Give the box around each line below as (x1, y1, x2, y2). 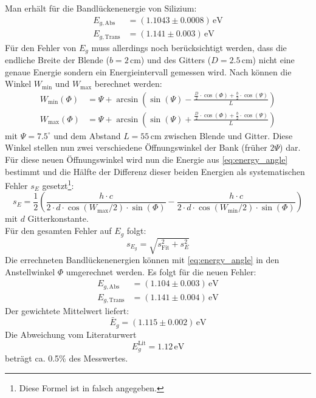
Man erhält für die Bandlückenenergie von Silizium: (5, 2, 197, 14)
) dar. (280, 141, 301, 154)
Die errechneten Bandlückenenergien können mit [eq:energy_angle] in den (5, 253, 280, 266)
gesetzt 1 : (42, 177, 74, 191)
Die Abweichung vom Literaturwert (5, 328, 137, 340)
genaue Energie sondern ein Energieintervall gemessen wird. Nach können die (5, 65, 292, 78)
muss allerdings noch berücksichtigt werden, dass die (91, 41, 287, 53)
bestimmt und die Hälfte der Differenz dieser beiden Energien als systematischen (5, 165, 305, 177)
